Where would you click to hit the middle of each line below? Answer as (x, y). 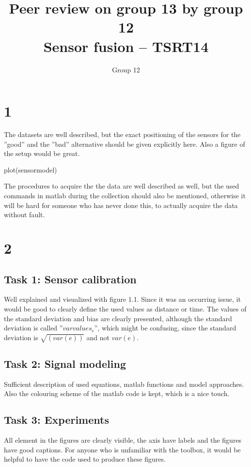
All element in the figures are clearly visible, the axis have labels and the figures (123, 440)
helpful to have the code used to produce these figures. (85, 459)
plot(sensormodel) (31, 169)
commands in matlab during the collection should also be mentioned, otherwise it (125, 195)
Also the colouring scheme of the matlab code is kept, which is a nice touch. (117, 393)
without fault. (24, 215)
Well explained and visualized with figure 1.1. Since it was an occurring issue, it (122, 299)
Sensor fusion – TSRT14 (126, 46)
